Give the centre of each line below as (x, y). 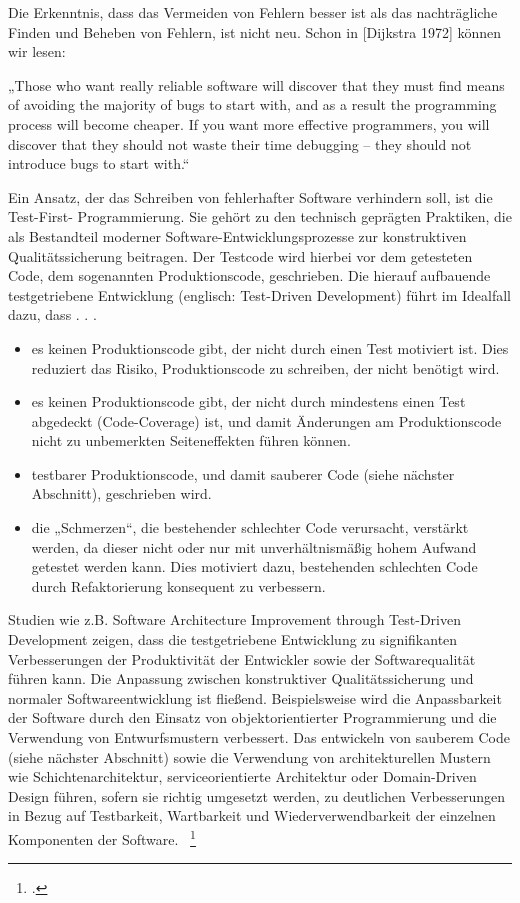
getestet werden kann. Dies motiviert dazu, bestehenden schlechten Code (254, 566)
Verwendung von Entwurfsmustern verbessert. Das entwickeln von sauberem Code (259, 737)
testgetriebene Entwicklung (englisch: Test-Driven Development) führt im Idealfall (259, 294)
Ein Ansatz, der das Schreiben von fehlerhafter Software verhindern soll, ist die (250, 196)
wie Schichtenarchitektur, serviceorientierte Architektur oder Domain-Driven (242, 776)
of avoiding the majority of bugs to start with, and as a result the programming (252, 104)
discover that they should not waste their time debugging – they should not (240, 143)
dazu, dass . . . (52, 314)
